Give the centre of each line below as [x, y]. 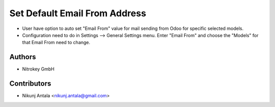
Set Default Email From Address [78, 13]
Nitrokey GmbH [38, 69]
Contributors [30, 84]
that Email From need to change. [56, 43]
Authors [23, 57]
